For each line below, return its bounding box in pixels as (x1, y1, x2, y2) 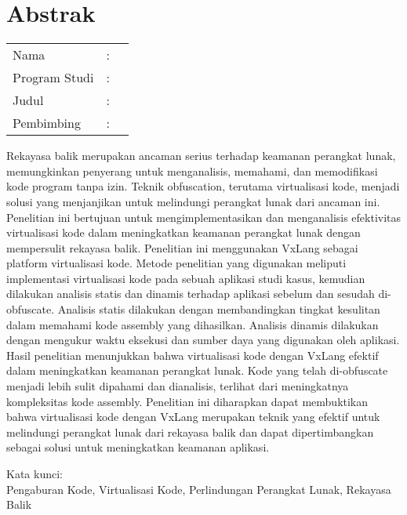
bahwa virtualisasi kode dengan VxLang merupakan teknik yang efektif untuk (6, 408, 380, 425)
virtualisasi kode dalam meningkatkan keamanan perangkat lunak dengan (6, 224, 361, 241)
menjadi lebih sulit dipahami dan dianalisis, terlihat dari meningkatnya (6, 378, 349, 394)
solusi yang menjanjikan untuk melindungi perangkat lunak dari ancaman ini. (6, 193, 380, 209)
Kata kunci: (6, 466, 63, 481)
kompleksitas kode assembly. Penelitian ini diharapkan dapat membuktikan (6, 393, 369, 409)
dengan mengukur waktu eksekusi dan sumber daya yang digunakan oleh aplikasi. (6, 332, 400, 348)
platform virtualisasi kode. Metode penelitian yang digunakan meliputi (6, 255, 347, 271)
